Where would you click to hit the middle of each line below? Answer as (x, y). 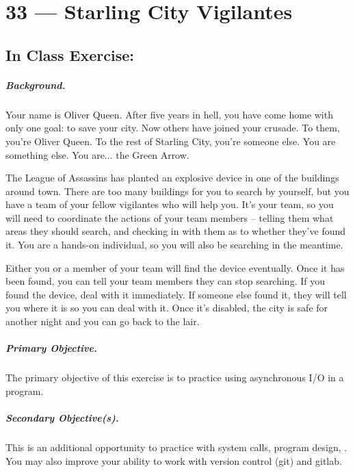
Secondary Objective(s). (62, 417)
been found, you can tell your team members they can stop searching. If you (165, 281)
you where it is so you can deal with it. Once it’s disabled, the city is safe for (167, 308)
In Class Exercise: (70, 54)
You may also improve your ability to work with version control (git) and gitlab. (174, 460)
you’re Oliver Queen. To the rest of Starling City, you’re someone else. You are (171, 141)
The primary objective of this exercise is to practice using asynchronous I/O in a (175, 378)
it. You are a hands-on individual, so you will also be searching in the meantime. (174, 245)
